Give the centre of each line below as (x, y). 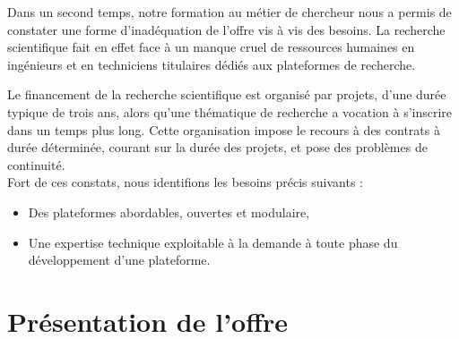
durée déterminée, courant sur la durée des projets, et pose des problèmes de (217, 147)
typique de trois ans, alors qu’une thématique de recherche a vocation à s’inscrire (230, 111)
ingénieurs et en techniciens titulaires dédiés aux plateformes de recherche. (212, 64)
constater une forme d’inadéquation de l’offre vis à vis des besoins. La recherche (226, 29)
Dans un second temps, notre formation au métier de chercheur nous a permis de (229, 12)
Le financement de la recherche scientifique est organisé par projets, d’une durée (227, 94)
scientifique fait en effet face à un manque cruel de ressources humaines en (211, 47)
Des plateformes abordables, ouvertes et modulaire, (169, 212)
